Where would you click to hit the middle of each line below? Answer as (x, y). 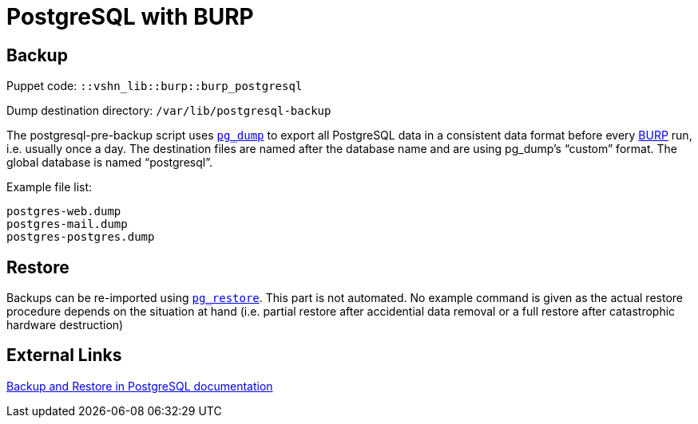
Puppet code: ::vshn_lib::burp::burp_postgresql (155, 86)
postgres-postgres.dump (81, 237)
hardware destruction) (65, 325)
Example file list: (50, 187)
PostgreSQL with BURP (130, 17)
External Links (64, 355)
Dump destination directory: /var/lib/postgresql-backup (169, 111)
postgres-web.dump (64, 212)
